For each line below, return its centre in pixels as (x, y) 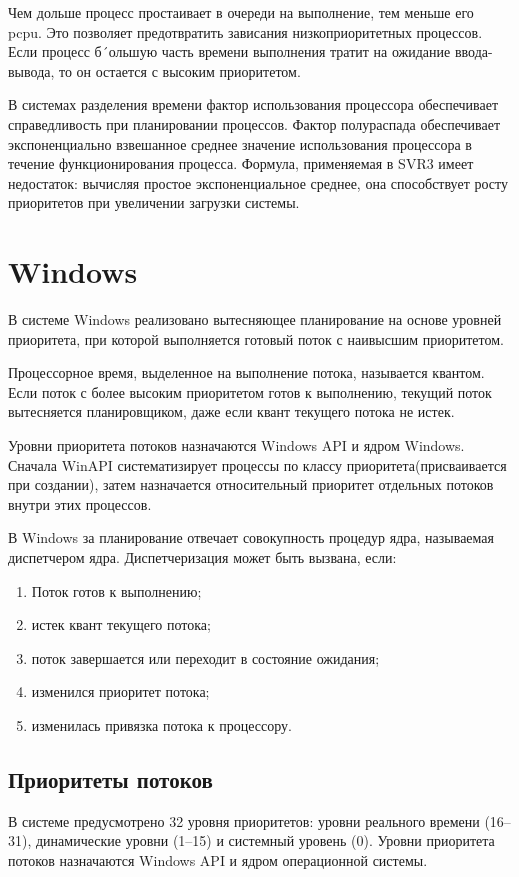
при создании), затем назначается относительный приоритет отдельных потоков (251, 484)
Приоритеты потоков (110, 778)
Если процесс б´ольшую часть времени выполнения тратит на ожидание (229, 51)
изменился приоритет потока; (120, 691)
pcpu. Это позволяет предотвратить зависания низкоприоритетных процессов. (245, 31)
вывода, (31, 70)
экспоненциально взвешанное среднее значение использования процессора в (240, 143)
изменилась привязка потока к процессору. (161, 724)
